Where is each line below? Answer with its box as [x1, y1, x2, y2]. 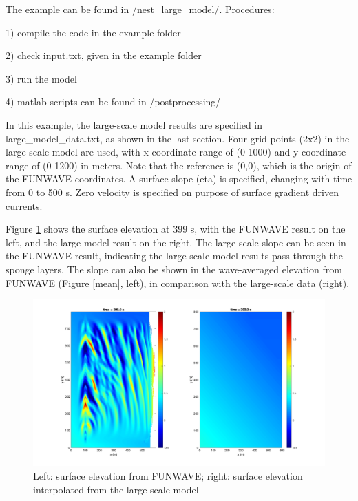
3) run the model [6, 71, 77, 85]
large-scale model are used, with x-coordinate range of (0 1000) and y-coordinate [6, 145, 346, 159]
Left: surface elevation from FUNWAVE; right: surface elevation [33, 468, 303, 482]
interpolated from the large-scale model [33, 482, 199, 496]
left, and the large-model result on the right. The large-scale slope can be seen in [6, 235, 346, 249]
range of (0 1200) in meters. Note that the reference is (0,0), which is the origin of [6, 158, 352, 172]
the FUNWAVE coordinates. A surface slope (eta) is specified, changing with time [6, 171, 352, 186]
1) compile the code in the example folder [6, 25, 181, 39]
